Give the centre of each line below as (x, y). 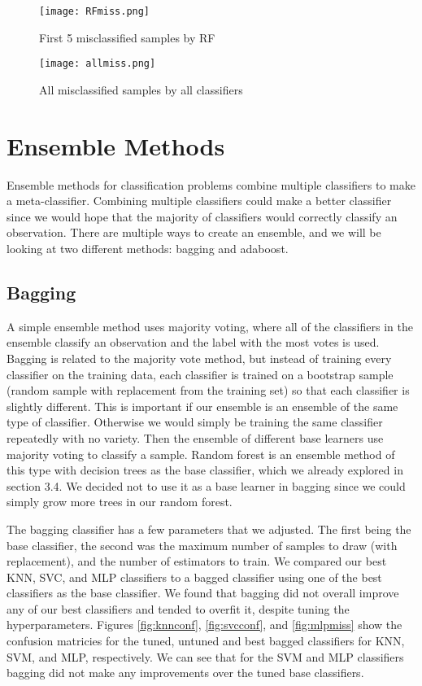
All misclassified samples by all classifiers (141, 89)
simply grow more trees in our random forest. (120, 502)
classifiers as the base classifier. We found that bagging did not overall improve (203, 593)
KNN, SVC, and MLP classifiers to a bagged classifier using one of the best (194, 577)
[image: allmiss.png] (98, 64)
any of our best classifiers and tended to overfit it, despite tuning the (178, 608)
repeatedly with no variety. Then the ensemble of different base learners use (195, 437)
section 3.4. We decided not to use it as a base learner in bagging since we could (206, 485)
